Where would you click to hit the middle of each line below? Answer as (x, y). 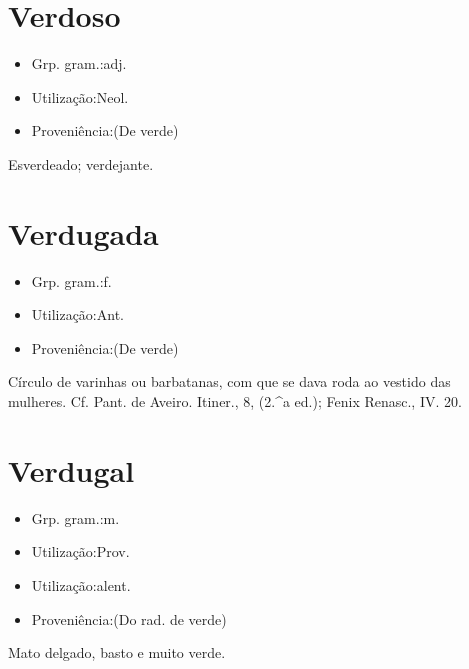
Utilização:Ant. (77, 314)
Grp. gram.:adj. (79, 63)
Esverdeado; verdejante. (81, 163)
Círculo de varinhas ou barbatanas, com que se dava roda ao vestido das (229, 381)
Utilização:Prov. (80, 551)
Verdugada (83, 232)
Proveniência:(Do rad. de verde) (129, 618)
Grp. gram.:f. (71, 280)
